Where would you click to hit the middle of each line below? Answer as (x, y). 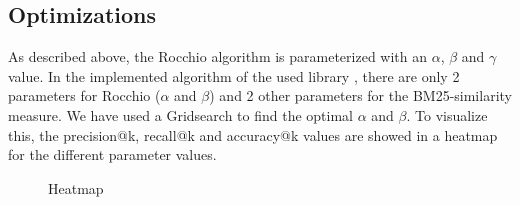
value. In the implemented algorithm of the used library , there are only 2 (234, 75)
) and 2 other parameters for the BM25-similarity (360, 95)
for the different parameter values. (112, 154)
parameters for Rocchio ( (84, 95)
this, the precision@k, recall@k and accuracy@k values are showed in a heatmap (253, 134)
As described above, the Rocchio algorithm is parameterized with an (218, 56)
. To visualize (447, 114)
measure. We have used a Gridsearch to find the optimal (180, 114)
